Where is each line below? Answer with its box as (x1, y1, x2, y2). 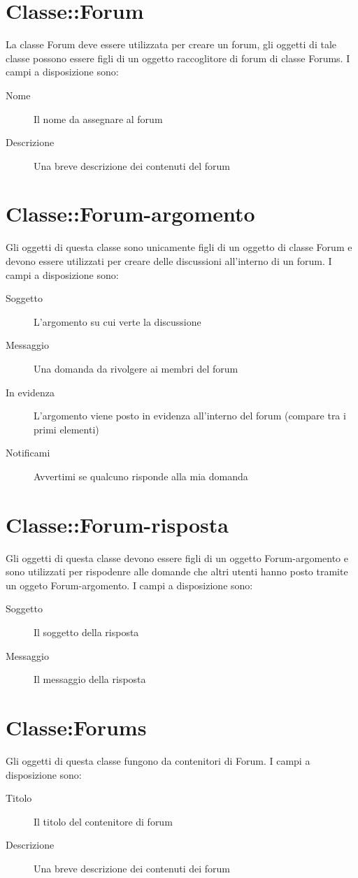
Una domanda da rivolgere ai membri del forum (34, 361, 238, 375)
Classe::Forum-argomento (6, 199, 255, 228)
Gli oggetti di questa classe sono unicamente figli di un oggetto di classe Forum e (6, 240, 352, 254)
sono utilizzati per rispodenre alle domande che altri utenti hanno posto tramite (6, 564, 348, 579)
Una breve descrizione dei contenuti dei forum (34, 861, 230, 875)
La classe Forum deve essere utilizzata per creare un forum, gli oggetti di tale (6, 37, 336, 52)
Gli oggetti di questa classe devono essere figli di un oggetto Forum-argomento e (6, 550, 348, 565)
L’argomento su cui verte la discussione (34, 314, 201, 329)
